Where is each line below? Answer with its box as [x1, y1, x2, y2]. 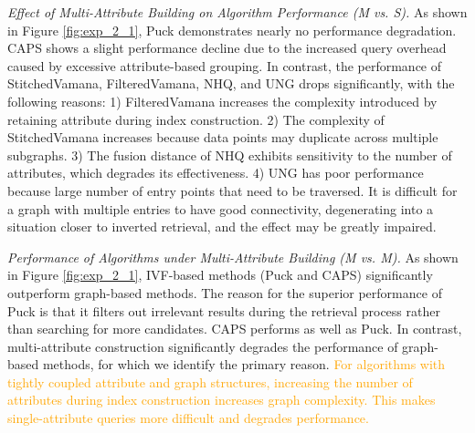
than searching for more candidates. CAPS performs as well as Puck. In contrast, [7, 319, 462, 338]
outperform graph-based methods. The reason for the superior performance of [7, 283, 442, 302]
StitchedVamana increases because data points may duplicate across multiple [7, 128, 438, 147]
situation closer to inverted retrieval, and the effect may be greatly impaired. [7, 217, 437, 236]
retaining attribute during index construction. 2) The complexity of [7, 109, 385, 129]
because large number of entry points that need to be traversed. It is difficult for [7, 180, 458, 200]
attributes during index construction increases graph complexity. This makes [7, 390, 436, 409]
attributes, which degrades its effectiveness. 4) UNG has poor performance [7, 163, 424, 182]
